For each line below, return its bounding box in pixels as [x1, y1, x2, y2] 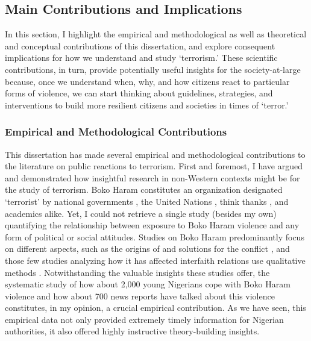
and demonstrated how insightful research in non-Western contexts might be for [5, 171, 300, 184]
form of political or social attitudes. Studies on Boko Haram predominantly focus [5, 230, 304, 243]
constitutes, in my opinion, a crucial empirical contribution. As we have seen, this [5, 301, 306, 314]
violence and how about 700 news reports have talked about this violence [5, 289, 275, 302]
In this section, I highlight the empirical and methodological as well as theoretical [5, 28, 307, 40]
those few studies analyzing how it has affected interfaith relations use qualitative [5, 254, 306, 266]
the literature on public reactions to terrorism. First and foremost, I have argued [5, 160, 303, 172]
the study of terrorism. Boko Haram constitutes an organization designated [5, 183, 283, 196]
